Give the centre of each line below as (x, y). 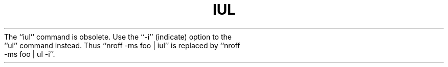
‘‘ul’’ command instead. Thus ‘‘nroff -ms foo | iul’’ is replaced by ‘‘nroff (122, 45)
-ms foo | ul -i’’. (30, 54)
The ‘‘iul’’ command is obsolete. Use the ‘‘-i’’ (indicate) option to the (118, 37)
